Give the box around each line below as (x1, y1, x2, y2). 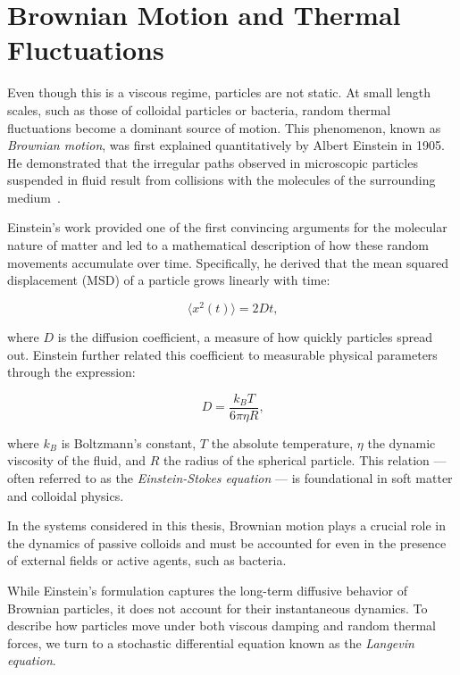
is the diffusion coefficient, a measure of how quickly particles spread (57, 327, 433, 346)
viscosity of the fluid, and (7, 451, 146, 470)
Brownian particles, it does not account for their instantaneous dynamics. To (7, 598, 428, 617)
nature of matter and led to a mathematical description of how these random (7, 236, 430, 254)
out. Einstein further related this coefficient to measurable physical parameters (7, 345, 438, 363)
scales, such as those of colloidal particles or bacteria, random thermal (7, 100, 391, 119)
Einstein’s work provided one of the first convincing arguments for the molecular (7, 218, 447, 237)
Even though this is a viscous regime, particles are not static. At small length (7, 83, 431, 102)
